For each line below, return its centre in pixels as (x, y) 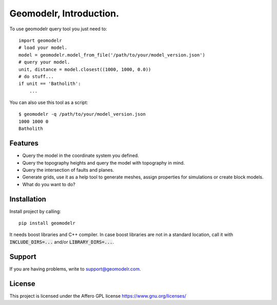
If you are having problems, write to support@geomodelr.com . (75, 269)
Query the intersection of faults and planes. (68, 170)
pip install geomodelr (47, 223)
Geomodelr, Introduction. (64, 13)
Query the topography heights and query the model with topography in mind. (104, 163)
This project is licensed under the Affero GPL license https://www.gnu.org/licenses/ (98, 296)
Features (24, 143)
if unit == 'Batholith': (50, 84)
